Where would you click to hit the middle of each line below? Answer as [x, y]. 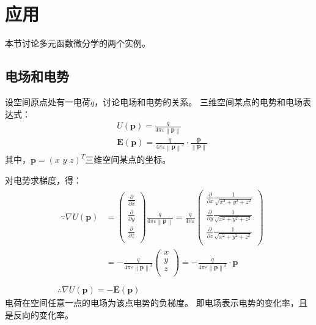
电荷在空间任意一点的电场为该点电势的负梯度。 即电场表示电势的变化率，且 [156, 303]
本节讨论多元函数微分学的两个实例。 [78, 43]
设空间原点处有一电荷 [48, 101]
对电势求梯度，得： [43, 180]
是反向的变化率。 [39, 315]
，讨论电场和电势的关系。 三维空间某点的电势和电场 [198, 101]
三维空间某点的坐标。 [128, 159]
